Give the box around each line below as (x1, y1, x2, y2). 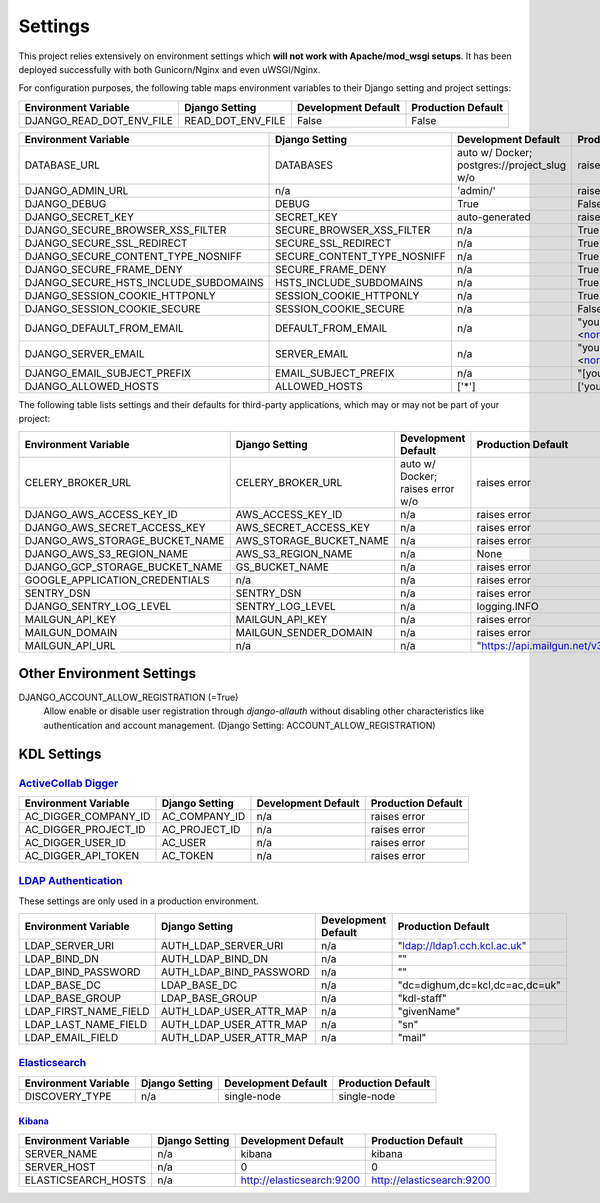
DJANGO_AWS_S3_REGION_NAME (24, 546, 189, 560)
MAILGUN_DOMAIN (24, 625, 118, 639)
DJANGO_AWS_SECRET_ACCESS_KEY (24, 520, 206, 534)
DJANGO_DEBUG (24, 196, 107, 210)
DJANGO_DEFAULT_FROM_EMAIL (24, 321, 184, 335)
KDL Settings (18, 745, 102, 762)
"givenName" (397, 1005, 461, 1019)
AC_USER (161, 835, 207, 849)
